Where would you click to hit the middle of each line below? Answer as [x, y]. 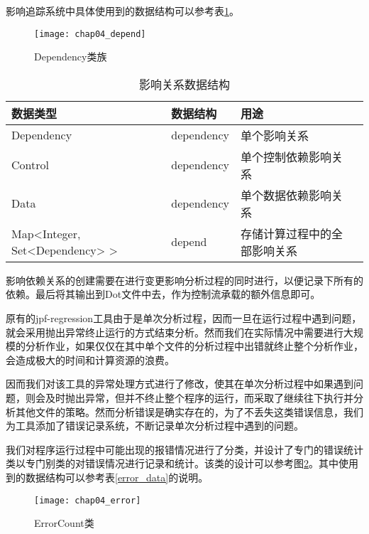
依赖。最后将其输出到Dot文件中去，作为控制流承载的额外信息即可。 [163, 294]
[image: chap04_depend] [90, 34]
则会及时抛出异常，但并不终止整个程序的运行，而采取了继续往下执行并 [189, 397]
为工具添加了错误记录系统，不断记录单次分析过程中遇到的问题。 [155, 426]
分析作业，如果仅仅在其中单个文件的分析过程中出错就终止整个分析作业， [194, 346]
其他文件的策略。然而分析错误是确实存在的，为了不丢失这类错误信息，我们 [189, 411]
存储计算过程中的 [286, 233]
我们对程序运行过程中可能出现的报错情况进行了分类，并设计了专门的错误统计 [184, 449]
